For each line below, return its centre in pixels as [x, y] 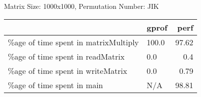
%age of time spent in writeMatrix [68, 70]
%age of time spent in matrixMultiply [74, 42]
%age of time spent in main [56, 85]
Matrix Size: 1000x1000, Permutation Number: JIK [81, 6]
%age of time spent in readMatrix [66, 56]
